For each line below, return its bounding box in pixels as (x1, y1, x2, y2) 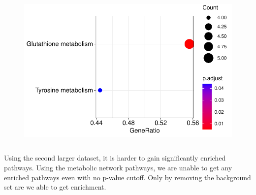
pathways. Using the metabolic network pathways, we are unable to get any (4, 162, 232, 172)
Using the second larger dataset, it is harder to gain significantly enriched (4, 153, 226, 163)
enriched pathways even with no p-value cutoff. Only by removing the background (4, 172, 251, 182)
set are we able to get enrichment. (4, 182, 106, 192)
